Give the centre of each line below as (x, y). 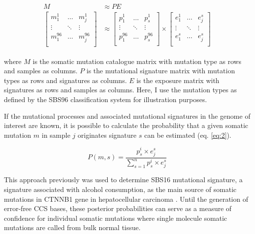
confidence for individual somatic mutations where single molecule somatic (116, 218)
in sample (56, 135)
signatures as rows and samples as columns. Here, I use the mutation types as (120, 90)
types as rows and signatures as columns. (66, 80)
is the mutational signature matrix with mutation (161, 71)
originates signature (107, 135)
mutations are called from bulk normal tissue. (72, 227)
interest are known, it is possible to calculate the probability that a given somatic (126, 125)
